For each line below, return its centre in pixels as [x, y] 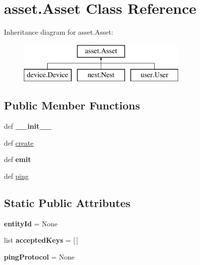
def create [19, 142]
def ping [16, 176]
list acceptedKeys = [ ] [41, 240]
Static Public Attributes [67, 202]
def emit [18, 159]
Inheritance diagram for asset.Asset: [59, 32]
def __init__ [28, 126]
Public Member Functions [72, 105]
